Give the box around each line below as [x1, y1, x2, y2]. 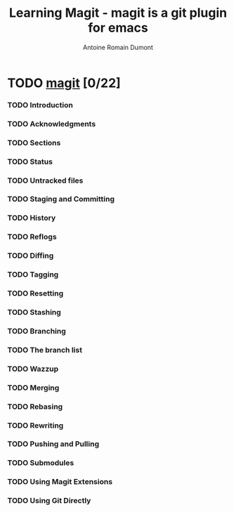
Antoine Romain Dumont [83, 43, 153, 51]
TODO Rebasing [7, 402, 63, 412]
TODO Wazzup [7, 364, 59, 374]
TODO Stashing [7, 308, 61, 317]
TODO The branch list [7, 345, 83, 355]
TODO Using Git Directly [7, 496, 91, 506]
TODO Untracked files [7, 176, 84, 185]
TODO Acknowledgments [7, 119, 96, 129]
